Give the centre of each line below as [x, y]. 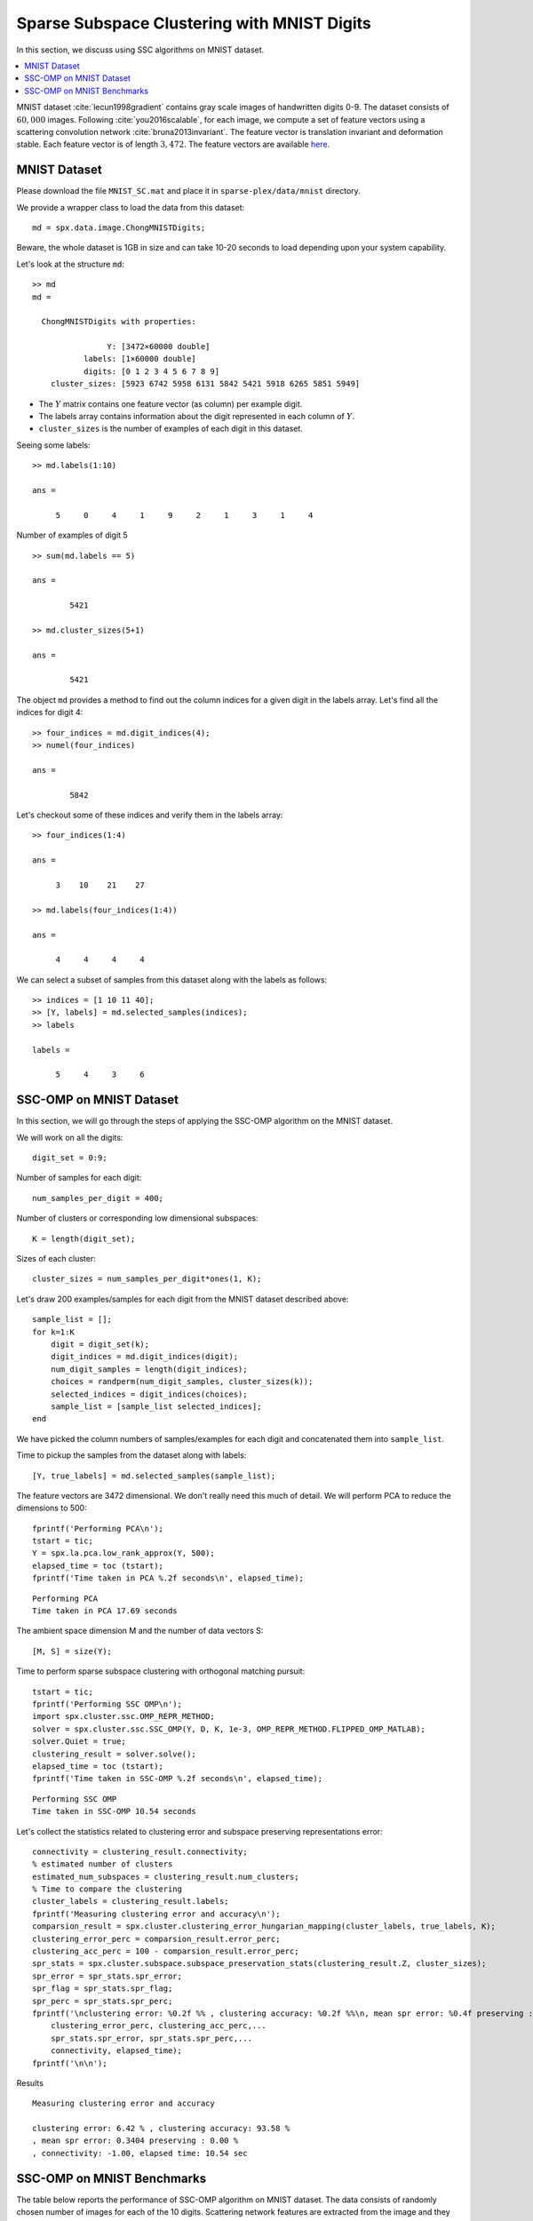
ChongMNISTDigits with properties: [119, 322]
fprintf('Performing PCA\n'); [98, 1528]
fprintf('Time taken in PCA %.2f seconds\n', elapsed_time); [168, 1578]
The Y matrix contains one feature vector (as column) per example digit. [171, 403]
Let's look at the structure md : [70, 264]
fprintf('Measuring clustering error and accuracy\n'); [156, 1914]
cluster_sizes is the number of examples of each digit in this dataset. [171, 429]
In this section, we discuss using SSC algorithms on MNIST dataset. [140, 50]
